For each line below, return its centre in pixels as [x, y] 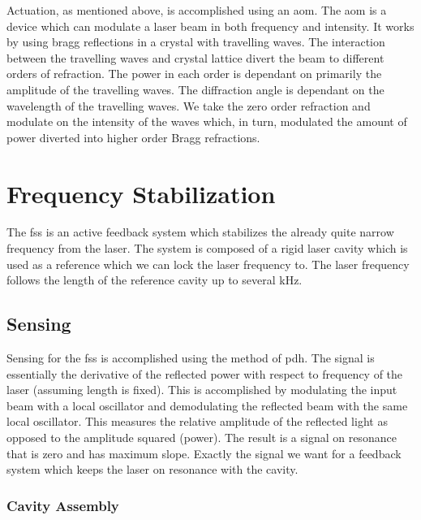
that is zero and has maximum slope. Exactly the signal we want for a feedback [204, 453]
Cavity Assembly [63, 505]
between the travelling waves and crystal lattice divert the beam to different [195, 57]
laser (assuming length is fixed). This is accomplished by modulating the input [202, 390]
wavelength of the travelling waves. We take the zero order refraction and [189, 105]
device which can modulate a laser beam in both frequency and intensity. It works [210, 26]
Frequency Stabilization [141, 193]
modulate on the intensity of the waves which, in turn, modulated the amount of [207, 121]
